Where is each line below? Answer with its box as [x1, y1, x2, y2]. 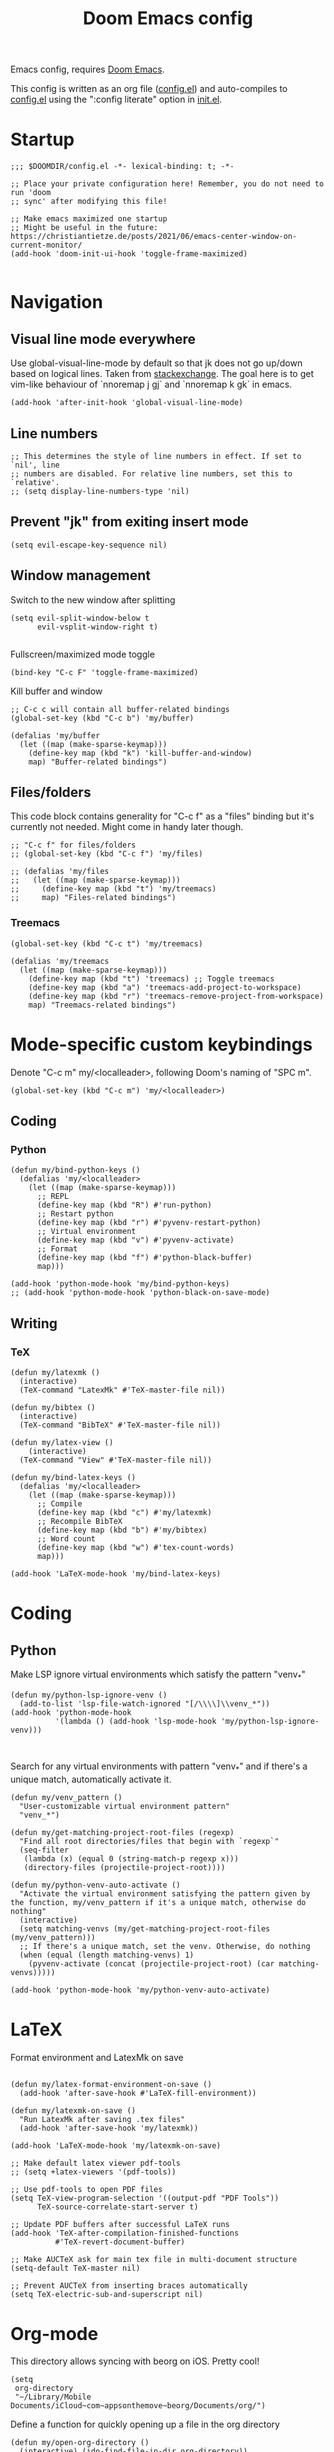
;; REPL [36, 1192, 70, 1202]
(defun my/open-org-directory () [10, 2438, 150, 2448]
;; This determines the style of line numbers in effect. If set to [10, 451, 302, 461]
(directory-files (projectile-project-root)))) [23, 1862, 226, 1872]
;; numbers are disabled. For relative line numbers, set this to [10, 468, 293, 479]
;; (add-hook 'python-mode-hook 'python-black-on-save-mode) [10, 1288, 271, 1298]
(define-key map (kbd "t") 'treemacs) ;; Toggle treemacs [28, 973, 275, 984]
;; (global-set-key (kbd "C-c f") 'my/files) [10, 849, 203, 859]
